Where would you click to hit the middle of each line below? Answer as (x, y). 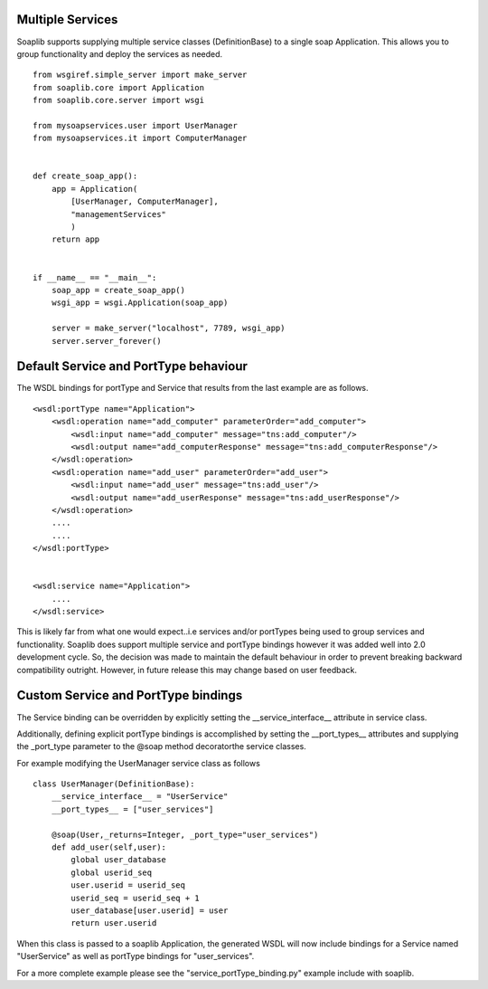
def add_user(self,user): (109, 847)
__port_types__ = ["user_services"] (132, 809)
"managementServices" (119, 214)
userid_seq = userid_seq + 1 (136, 898)
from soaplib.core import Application (119, 87)
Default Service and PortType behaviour (132, 366)
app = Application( (94, 189)
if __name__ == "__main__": (95, 277)
